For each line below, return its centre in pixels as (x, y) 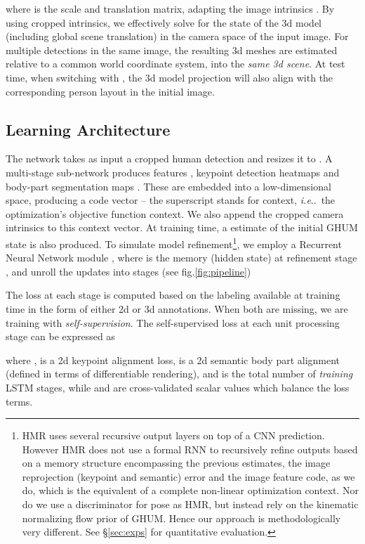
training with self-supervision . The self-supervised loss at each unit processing (173, 322)
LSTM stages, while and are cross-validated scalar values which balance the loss (178, 387)
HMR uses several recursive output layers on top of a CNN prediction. (173, 435)
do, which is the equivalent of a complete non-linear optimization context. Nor (191, 490)
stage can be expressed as (60, 336)
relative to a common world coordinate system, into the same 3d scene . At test (175, 64)
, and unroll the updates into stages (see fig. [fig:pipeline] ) (128, 271)
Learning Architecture (88, 129)
